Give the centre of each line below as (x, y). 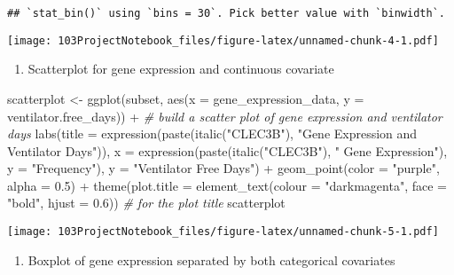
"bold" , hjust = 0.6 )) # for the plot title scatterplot (146, 203)
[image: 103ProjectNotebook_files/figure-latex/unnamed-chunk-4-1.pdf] (223, 40)
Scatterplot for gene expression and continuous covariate (181, 69)
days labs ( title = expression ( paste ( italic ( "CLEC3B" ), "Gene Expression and (212, 134)
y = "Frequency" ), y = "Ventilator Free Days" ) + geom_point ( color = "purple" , (223, 168)
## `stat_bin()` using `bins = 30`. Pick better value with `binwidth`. (226, 13)
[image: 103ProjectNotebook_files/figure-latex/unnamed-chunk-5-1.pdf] (223, 232)
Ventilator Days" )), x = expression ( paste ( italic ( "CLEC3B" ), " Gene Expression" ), (227, 150)
